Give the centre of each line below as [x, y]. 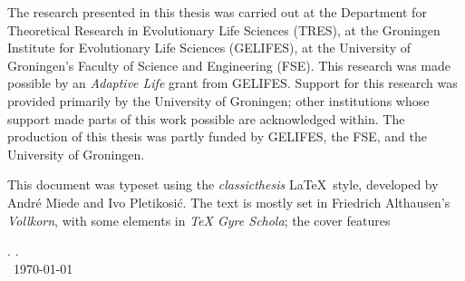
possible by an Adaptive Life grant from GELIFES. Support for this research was [232, 83]
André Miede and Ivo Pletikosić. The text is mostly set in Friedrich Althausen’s [229, 202]
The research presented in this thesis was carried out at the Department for [217, 12]
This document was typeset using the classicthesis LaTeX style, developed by [223, 184]
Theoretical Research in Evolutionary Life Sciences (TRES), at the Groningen [224, 29]
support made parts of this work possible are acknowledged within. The [206, 118]
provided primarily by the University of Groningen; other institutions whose [218, 100]
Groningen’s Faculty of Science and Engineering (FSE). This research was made [229, 65]
